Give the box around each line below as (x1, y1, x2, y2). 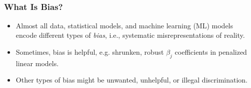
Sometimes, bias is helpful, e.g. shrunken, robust (15, 46, 164, 57)
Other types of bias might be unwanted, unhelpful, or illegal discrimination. (15, 75, 247, 85)
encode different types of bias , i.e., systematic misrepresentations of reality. (15, 30, 245, 40)
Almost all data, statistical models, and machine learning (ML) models (15, 20, 233, 30)
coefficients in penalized (174, 46, 247, 57)
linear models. (15, 58, 59, 68)
